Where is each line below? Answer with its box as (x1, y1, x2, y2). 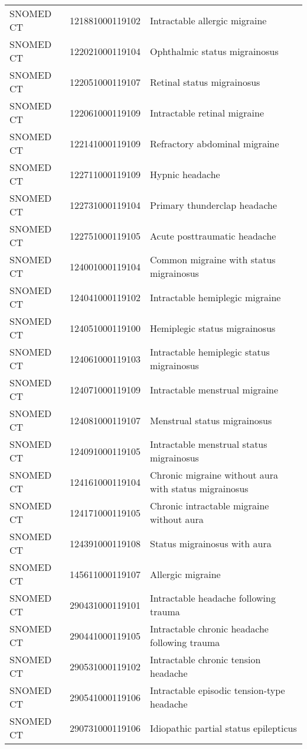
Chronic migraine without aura (149, 468, 279, 482)
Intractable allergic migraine (149, 13, 267, 27)
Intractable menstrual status (149, 437, 267, 451)
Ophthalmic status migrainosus (149, 44, 279, 58)
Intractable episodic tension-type (149, 683, 285, 697)
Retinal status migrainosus (149, 75, 260, 89)
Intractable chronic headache (149, 622, 269, 635)
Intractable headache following (149, 591, 276, 605)
